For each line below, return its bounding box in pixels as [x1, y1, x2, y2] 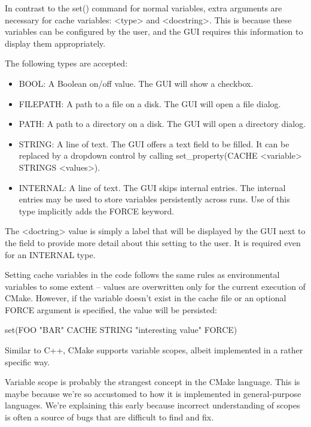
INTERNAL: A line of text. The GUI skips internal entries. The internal [19, 181, 286, 193]
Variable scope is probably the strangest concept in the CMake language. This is [5, 375, 300, 388]
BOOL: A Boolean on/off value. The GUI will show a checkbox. [19, 77, 254, 89]
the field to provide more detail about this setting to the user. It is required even [5, 236, 301, 249]
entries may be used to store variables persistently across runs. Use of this [19, 193, 290, 205]
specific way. [5, 355, 50, 368]
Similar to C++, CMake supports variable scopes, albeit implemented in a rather [5, 344, 303, 356]
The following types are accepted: [5, 57, 128, 69]
